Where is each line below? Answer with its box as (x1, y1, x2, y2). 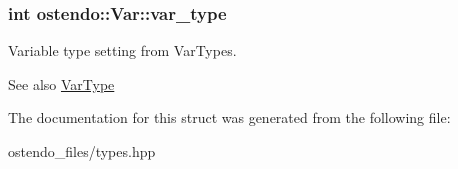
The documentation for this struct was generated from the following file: (8, 107, 451, 128)
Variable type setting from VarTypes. (8, 40, 237, 61)
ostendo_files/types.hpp (8, 141, 156, 161)
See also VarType (8, 73, 115, 94)
